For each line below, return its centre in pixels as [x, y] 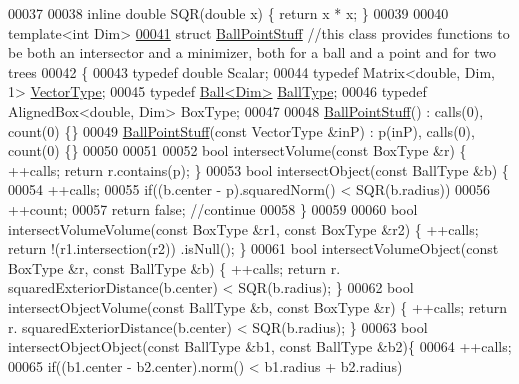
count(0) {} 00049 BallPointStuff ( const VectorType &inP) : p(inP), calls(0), [241, 130]
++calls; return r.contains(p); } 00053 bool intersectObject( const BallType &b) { [258, 169]
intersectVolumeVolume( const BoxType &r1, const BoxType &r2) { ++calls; [243, 228]
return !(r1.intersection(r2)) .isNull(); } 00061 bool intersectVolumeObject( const [253, 248]
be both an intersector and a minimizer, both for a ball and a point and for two [252, 52]
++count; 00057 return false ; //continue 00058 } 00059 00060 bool [213, 208]
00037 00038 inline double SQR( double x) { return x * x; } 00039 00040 [228, 13]
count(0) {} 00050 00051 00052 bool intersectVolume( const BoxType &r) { [237, 150]
